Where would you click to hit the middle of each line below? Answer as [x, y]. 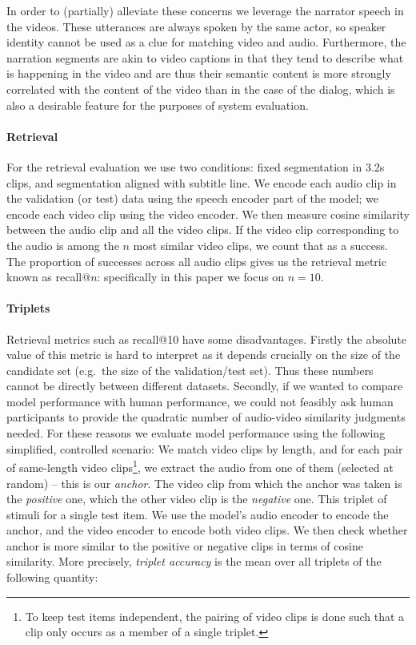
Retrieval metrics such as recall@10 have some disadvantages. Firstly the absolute [207, 339]
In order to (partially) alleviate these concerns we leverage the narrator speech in [205, 10]
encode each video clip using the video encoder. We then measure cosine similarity [208, 214]
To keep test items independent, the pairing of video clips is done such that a [215, 616]
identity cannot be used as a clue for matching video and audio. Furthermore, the [206, 42]
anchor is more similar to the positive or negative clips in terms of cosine [185, 545]
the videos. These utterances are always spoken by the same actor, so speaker [196, 26]
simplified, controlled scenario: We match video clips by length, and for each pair [205, 448]
